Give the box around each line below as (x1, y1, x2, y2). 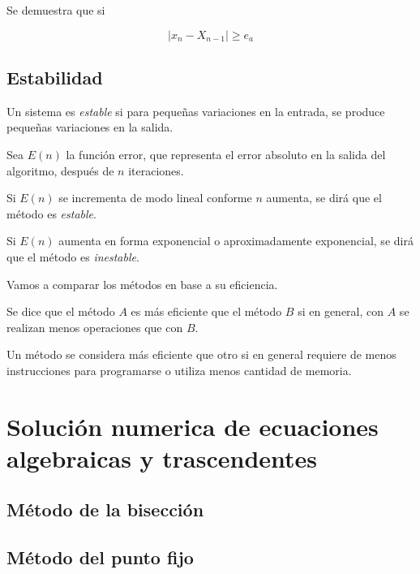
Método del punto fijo (6, 545, 194, 570)
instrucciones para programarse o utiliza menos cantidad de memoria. (6, 361, 352, 378)
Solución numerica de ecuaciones (6, 409, 379, 442)
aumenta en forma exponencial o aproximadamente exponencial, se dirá (58, 232, 414, 249)
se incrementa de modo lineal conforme (58, 189, 252, 206)
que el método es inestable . (6, 248, 139, 265)
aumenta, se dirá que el (266, 189, 382, 206)
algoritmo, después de (6, 162, 114, 179)
